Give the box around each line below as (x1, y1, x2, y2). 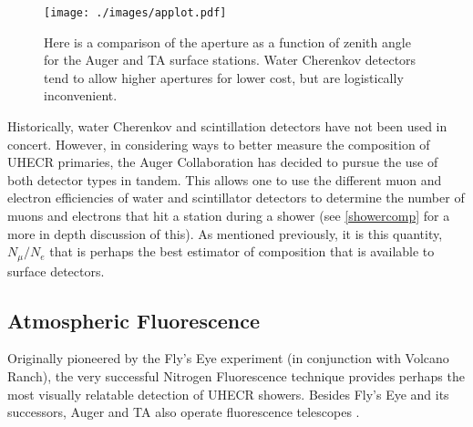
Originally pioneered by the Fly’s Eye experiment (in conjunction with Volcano (7, 349, 449, 368)
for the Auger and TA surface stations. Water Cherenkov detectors (44, 50, 416, 69)
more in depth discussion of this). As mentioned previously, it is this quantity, (7, 224, 443, 243)
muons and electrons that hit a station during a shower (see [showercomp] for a (7, 206, 450, 224)
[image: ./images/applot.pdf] (44, 6, 227, 19)
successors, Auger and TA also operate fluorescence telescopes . (7, 402, 360, 422)
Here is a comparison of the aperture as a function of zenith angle (44, 32, 411, 51)
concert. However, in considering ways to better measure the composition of (7, 134, 430, 153)
